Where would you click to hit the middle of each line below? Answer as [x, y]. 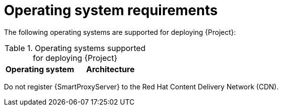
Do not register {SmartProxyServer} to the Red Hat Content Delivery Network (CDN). [141, 86]
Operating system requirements [111, 10]
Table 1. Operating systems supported [75, 48]
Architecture [110, 69]
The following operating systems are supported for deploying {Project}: [120, 32]
